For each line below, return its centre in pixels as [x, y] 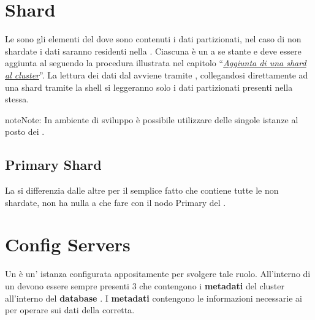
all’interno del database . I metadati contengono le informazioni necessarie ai [154, 298]
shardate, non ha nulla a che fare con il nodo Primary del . [116, 202]
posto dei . [25, 131]
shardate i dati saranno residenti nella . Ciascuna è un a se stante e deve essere [153, 51]
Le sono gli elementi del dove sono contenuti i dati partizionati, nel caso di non [153, 39]
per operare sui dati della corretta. [70, 310]
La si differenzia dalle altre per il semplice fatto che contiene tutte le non [142, 190]
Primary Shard [53, 165]
